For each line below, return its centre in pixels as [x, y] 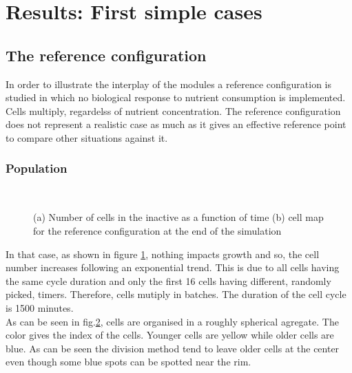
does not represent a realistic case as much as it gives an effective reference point [176, 124]
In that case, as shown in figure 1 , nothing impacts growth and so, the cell [163, 254]
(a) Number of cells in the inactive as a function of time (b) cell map [178, 217]
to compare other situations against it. [87, 137]
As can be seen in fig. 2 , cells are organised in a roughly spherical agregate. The [172, 321]
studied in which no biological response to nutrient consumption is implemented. [176, 97]
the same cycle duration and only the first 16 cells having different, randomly [168, 280]
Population [37, 168]
